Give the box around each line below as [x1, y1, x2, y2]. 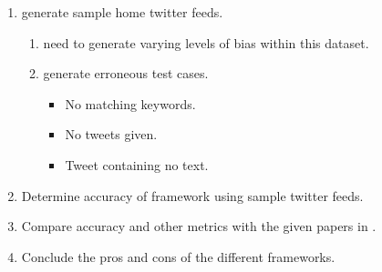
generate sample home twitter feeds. [21, 3, 223, 21]
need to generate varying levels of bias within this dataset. [43, 33, 369, 52]
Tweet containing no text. [65, 155, 209, 174]
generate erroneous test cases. [43, 64, 209, 83]
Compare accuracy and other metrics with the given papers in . [21, 217, 377, 236]
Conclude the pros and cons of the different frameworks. [21, 247, 336, 266]
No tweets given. [65, 125, 158, 144]
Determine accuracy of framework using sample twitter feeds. [21, 186, 364, 205]
